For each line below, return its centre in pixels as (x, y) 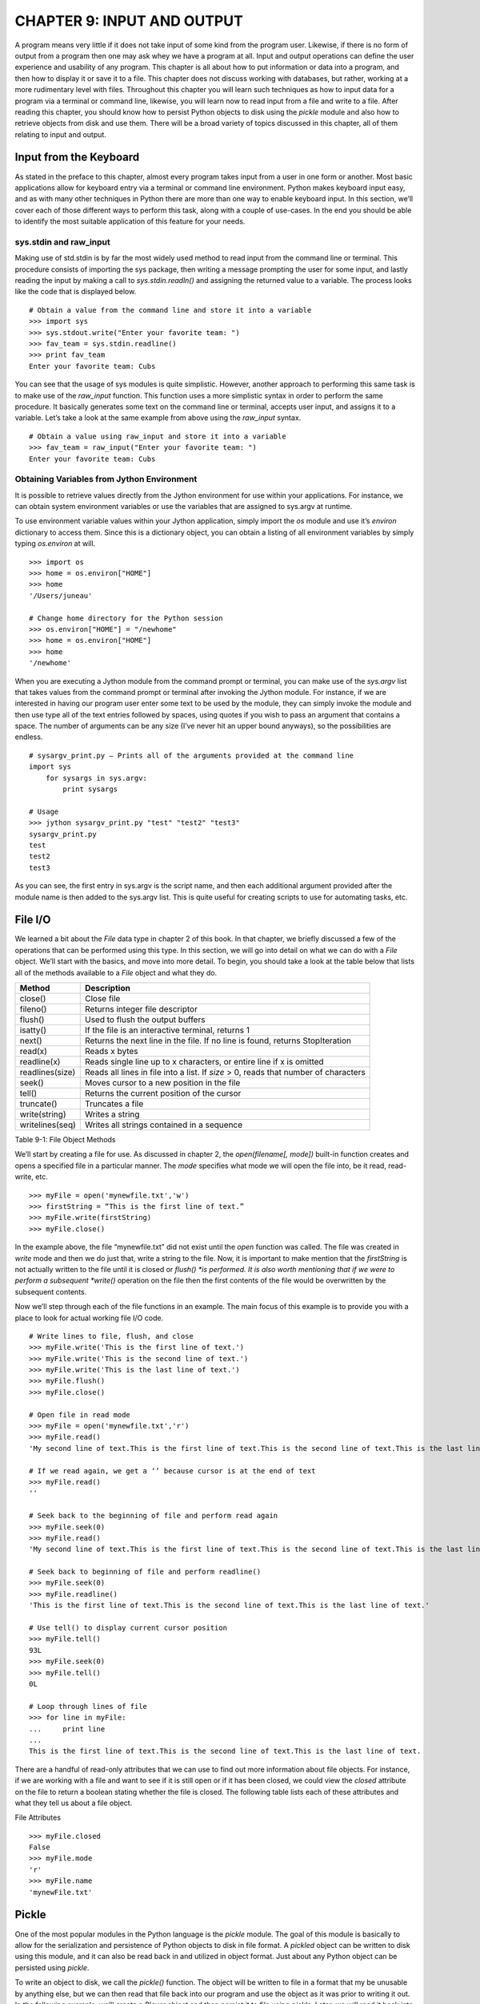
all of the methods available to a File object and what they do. (116, 972)
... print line (67, 1729)
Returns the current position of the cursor (163, 1093)
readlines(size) (48, 1073)
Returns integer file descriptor (141, 1009)
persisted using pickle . (52, 1967)
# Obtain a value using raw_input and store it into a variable (158, 436)
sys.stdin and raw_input (63, 242)
